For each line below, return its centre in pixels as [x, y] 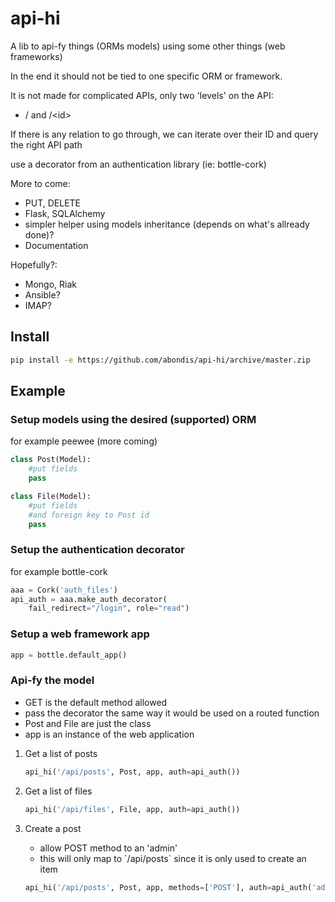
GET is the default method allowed [96, 702]
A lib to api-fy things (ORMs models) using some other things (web [148, 46]
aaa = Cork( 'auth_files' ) [64, 590]
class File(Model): [51, 496]
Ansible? [42, 294]
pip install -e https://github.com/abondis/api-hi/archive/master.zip [160, 360]
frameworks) [36, 56]
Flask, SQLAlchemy [65, 213]
